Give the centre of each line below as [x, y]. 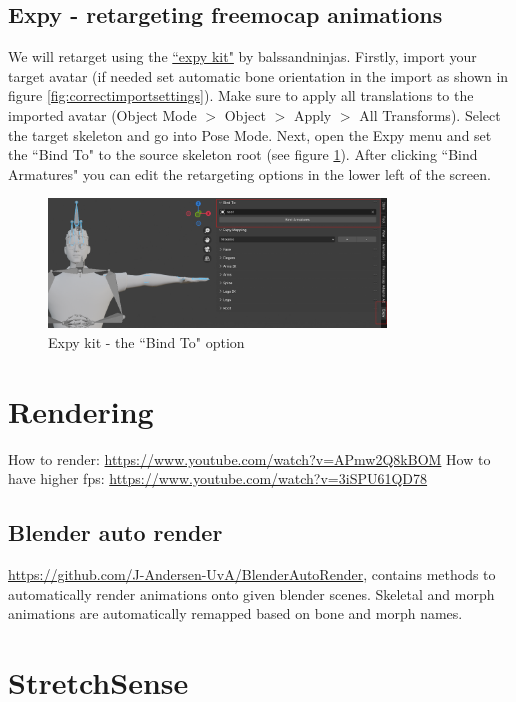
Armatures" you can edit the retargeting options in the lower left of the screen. [249, 173]
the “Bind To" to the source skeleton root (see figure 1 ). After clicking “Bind [243, 154]
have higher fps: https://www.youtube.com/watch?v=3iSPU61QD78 [218, 478]
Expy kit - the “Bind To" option [146, 341]
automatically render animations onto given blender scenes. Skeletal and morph [251, 593]
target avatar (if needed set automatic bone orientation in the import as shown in [258, 75]
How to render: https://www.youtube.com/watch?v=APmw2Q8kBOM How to [249, 458]
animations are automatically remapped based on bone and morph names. [235, 613]
